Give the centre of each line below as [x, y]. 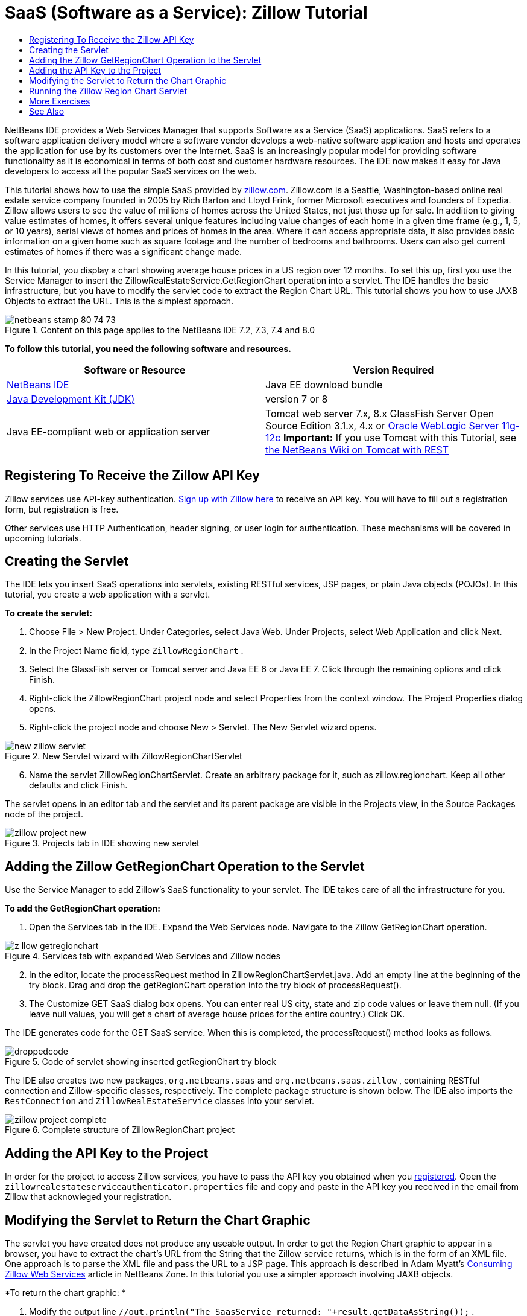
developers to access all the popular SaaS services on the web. [131, 171]
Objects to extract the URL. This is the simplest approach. [119, 301]
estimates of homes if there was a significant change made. [124, 251]
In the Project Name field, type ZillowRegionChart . [136, 651]
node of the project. [44, 814]
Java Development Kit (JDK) [71, 399]
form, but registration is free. [62, 509]
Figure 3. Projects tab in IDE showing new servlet [102, 843]
